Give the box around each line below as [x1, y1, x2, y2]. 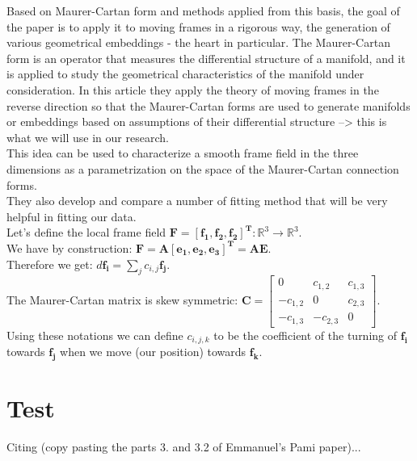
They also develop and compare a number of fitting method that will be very [6, 192, 388, 209]
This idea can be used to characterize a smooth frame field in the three [6, 145, 359, 161]
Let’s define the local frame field [6, 224, 166, 241]
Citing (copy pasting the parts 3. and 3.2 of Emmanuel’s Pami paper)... [6, 438, 361, 455]
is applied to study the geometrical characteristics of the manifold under [6, 65, 364, 82]
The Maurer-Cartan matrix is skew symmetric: [6, 291, 238, 308]
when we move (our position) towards [60, 343, 246, 360]
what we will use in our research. [6, 128, 169, 145]
